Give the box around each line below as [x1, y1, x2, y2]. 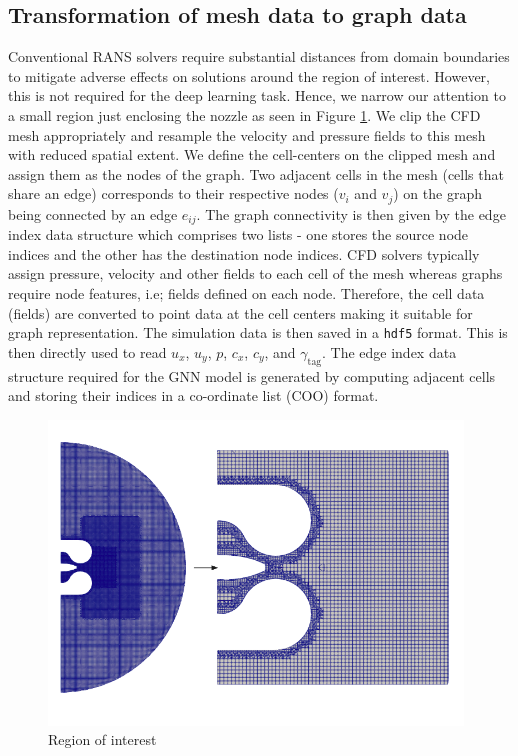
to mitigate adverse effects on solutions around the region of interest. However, [8, 65, 490, 86]
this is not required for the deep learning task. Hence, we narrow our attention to [8, 85, 506, 106]
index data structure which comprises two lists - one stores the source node [8, 224, 469, 245]
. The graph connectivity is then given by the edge [196, 203, 506, 224]
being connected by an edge [8, 203, 178, 224]
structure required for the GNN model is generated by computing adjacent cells [8, 365, 496, 386]
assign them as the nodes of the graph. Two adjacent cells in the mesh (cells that [8, 163, 504, 184]
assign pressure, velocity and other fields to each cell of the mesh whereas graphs [8, 263, 503, 284]
